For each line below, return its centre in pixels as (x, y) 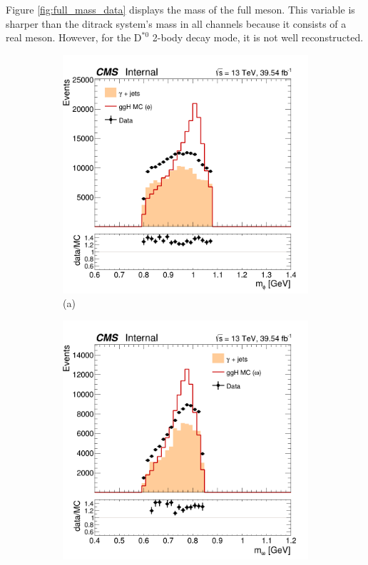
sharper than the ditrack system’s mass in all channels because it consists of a (176, 23)
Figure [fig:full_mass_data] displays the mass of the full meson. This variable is (180, 9)
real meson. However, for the (68, 37)
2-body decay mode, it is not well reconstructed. (258, 37)
